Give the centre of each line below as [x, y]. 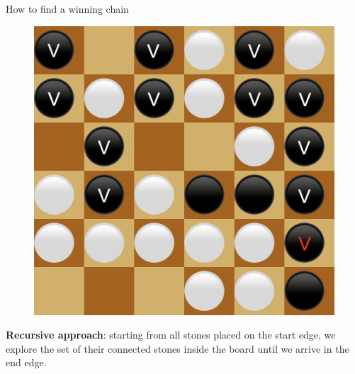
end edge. [26, 362]
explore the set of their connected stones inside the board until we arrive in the [177, 348]
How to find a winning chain [67, 8]
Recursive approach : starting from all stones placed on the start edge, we [171, 335]
